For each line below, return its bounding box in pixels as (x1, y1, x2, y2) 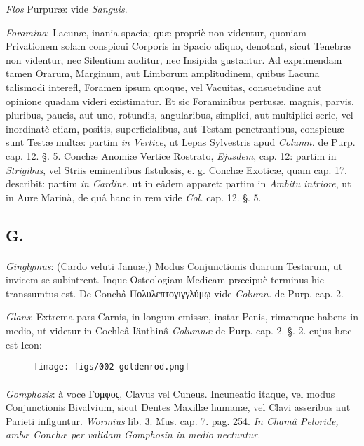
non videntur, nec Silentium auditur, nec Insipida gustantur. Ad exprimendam (6, 52, 342, 67)
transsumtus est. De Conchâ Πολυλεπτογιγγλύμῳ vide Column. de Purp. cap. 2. (6, 285, 344, 300)
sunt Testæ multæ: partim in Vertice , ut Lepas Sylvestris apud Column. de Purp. (6, 135, 356, 149)
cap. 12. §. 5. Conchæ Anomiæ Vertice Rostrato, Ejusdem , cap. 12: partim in (6, 148, 337, 163)
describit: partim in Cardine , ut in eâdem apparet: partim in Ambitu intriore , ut (6, 176, 351, 191)
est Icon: (6, 337, 42, 351)
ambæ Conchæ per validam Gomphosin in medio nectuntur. (6, 427, 261, 442)
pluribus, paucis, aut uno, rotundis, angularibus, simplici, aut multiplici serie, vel (6, 107, 353, 122)
